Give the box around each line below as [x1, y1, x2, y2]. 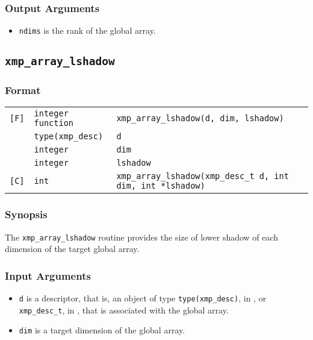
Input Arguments [5, 268, 91, 283]
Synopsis [5, 207, 48, 222]
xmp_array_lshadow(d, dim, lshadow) [116, 113, 284, 124]
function [34, 118, 74, 128]
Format [5, 83, 41, 98]
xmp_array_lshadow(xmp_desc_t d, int [116, 171, 289, 181]
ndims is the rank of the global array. [19, 24, 156, 37]
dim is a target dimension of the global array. [19, 324, 185, 336]
